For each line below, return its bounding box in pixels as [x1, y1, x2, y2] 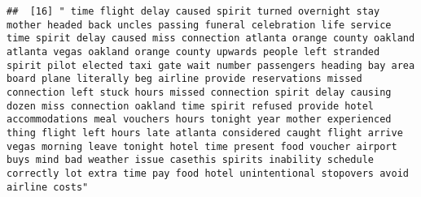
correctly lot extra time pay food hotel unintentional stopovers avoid [7, 167, 409, 179]
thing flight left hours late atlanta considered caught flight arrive [7, 126, 403, 139]
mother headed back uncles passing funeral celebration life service [7, 19, 392, 31]
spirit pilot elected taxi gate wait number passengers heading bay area [7, 59, 415, 71]
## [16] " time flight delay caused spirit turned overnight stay [7, 6, 380, 17]
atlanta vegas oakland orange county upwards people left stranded [7, 45, 380, 58]
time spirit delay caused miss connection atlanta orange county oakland [7, 32, 415, 45]
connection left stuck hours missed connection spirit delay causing [7, 86, 392, 98]
